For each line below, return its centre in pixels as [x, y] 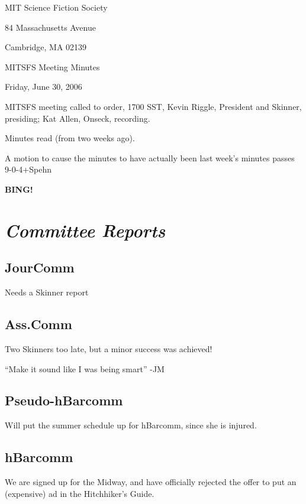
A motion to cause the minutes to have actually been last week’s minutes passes [150, 157]
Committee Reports [85, 230]
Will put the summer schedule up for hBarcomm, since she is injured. [131, 425]
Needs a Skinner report [47, 292]
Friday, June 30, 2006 [44, 87]
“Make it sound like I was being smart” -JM [85, 368]
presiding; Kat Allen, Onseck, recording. [78, 118]
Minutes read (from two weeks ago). [70, 138]
